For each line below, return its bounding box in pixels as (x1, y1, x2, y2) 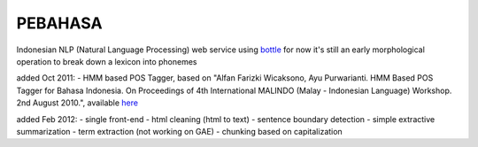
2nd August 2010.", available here (16, 97, 139, 108)
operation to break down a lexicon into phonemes (16, 56, 197, 66)
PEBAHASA (16, 13, 103, 33)
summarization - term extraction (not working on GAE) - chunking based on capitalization (16, 126, 343, 136)
